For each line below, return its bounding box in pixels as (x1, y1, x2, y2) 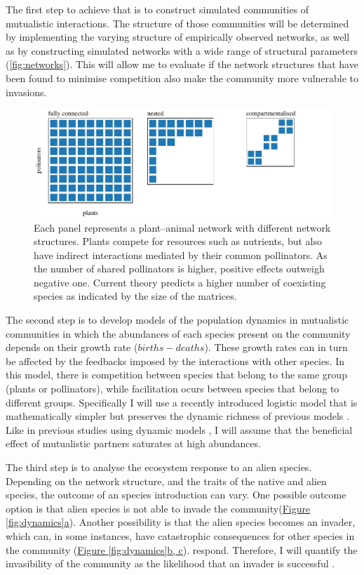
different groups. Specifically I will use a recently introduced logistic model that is (6, 395, 358, 409)
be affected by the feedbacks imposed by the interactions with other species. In (6, 353, 345, 368)
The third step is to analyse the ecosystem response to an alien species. (6, 460, 312, 474)
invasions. (6, 84, 47, 99)
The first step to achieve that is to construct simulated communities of (6, 2, 309, 16)
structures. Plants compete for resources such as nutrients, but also (34, 234, 322, 249)
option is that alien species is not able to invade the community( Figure (6, 501, 311, 515)
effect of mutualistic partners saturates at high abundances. (6, 436, 262, 451)
